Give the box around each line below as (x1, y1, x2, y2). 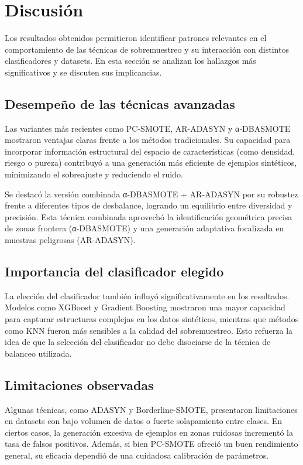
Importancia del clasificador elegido (5, 262, 224, 281)
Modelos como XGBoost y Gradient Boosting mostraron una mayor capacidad (5, 301, 285, 313)
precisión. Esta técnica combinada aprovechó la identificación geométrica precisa (5, 210, 292, 223)
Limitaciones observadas (5, 375, 154, 394)
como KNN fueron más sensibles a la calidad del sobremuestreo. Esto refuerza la (5, 324, 293, 336)
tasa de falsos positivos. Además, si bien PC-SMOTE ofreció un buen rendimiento (5, 437, 298, 450)
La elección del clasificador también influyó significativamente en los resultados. (5, 289, 290, 302)
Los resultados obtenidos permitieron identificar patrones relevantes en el (5, 32, 267, 44)
